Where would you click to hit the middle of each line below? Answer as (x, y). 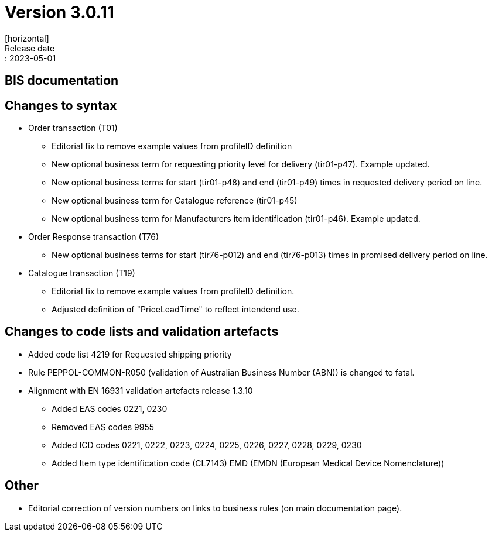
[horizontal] (27, 38)
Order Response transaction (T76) (94, 237)
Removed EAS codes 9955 (103, 427)
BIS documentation (62, 81)
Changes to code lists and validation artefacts (142, 332)
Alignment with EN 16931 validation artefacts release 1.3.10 (141, 390)
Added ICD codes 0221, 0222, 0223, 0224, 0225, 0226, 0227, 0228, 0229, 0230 (207, 445)
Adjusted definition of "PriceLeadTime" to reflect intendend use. (175, 310)
